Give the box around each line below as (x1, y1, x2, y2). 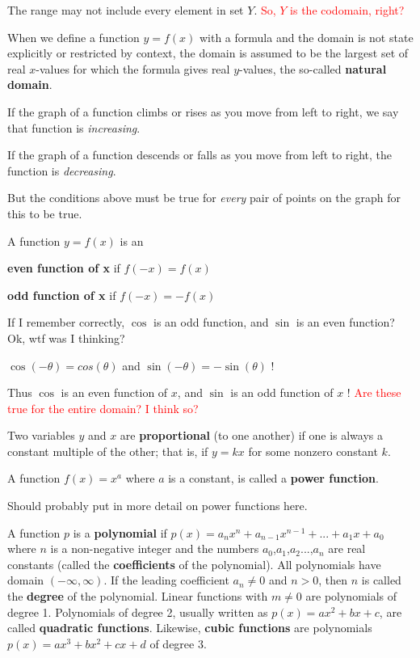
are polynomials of (305, 588, 397, 605)
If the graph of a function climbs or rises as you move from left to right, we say (7, 103, 399, 120)
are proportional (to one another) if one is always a (120, 427, 384, 444)
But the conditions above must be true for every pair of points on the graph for (7, 189, 401, 206)
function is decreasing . (7, 162, 116, 179)
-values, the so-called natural (239, 60, 387, 77)
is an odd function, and (153, 314, 269, 331)
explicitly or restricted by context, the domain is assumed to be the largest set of (7, 44, 409, 61)
